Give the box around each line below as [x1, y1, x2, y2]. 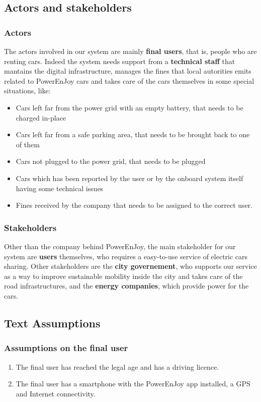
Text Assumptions [4, 315, 101, 330]
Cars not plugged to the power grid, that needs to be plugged [16, 156, 206, 166]
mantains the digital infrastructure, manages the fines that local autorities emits [4, 66, 251, 76]
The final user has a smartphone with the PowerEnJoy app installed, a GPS [16, 378, 250, 389]
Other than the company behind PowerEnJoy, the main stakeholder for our [4, 241, 236, 251]
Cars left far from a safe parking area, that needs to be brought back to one [16, 129, 250, 140]
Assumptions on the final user [4, 341, 128, 354]
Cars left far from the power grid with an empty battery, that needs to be [16, 102, 243, 112]
